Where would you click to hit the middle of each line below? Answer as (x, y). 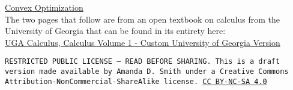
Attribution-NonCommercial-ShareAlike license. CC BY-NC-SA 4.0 (136, 81)
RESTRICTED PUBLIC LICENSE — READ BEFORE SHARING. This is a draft (143, 62)
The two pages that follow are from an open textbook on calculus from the (142, 19)
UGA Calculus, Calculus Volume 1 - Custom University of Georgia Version (143, 42)
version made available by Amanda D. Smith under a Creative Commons (147, 72)
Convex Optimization (44, 7)
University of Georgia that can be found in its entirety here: (115, 31)
